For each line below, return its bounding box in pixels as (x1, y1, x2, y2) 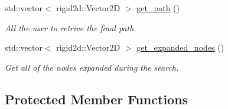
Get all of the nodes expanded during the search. (5, 61, 179, 73)
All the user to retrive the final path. (5, 21, 136, 34)
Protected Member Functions (5, 90, 188, 108)
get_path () (136, 2, 180, 14)
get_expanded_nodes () (136, 41, 224, 54)
